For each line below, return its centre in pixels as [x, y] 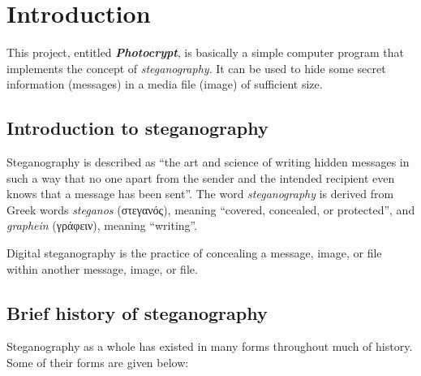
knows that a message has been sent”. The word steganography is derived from [200, 194]
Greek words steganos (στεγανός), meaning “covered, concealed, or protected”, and [211, 209]
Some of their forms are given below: [98, 363]
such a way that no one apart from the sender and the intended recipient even [201, 177]
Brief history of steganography [137, 312]
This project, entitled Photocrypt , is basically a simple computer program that [205, 52]
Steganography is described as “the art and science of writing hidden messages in [208, 162]
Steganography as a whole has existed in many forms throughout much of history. [210, 346]
